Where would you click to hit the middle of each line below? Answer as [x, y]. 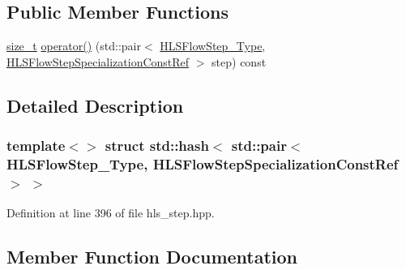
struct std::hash [157, 146]
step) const [239, 61]
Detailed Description [95, 105]
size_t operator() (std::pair [74, 46]
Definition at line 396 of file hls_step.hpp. [111, 213]
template [36, 146]
